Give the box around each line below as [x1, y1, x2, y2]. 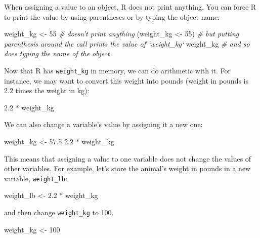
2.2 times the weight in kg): [4, 85, 90, 96]
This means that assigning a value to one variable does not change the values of [4, 153, 251, 164]
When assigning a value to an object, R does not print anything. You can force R [4, 2, 256, 12]
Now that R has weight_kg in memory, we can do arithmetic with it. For [4, 65, 231, 75]
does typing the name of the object [4, 48, 110, 59]
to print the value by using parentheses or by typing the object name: [4, 11, 220, 22]
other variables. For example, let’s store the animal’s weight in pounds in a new [4, 163, 251, 174]
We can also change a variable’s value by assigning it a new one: [4, 119, 203, 130]
